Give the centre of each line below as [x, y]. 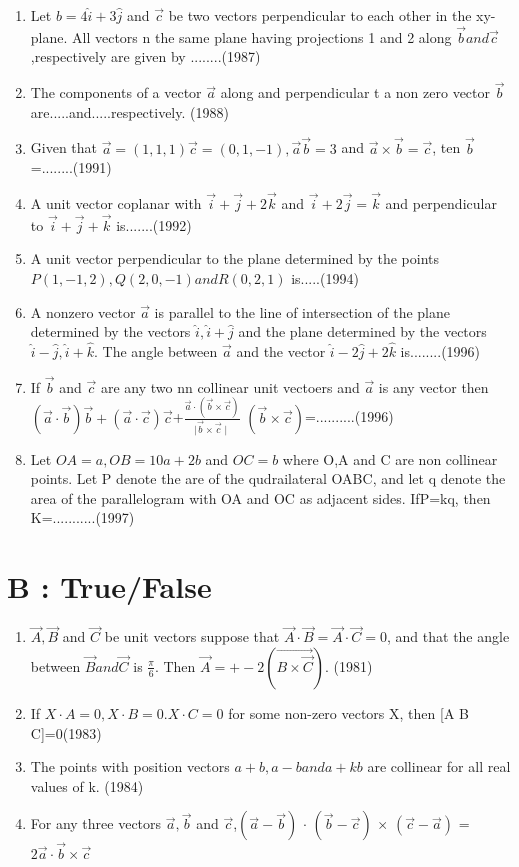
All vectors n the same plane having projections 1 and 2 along [262, 36]
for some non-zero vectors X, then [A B [348, 712]
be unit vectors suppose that [192, 636]
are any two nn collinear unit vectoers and [230, 386]
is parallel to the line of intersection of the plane [302, 311]
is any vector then [433, 386]
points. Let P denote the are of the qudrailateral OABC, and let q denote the [268, 478]
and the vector [281, 351]
